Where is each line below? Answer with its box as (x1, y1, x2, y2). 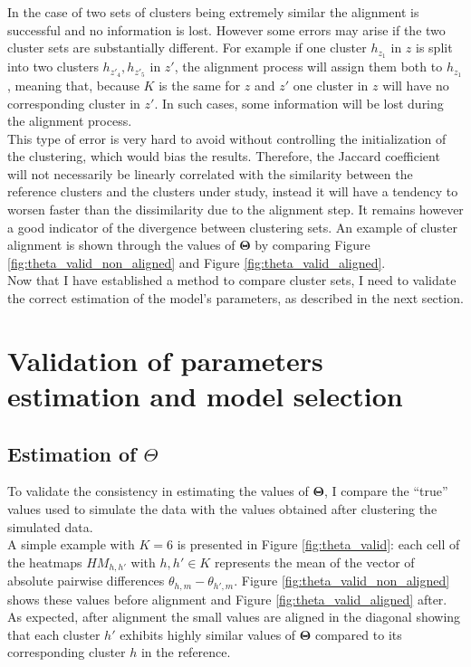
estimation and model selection (7, 377, 403, 414)
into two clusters (7, 57, 99, 76)
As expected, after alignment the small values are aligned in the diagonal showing (7, 607, 461, 626)
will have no (382, 75, 449, 94)
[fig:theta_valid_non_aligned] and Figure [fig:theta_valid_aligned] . (7, 253, 386, 272)
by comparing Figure (255, 235, 370, 254)
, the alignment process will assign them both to (174, 57, 443, 76)
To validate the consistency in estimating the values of (7, 481, 309, 500)
